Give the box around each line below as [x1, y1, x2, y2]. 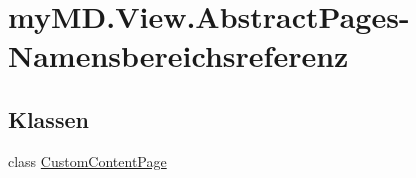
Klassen [8, 103, 89, 134]
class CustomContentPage [8, 150, 167, 171]
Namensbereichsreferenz [8, 35, 349, 76]
